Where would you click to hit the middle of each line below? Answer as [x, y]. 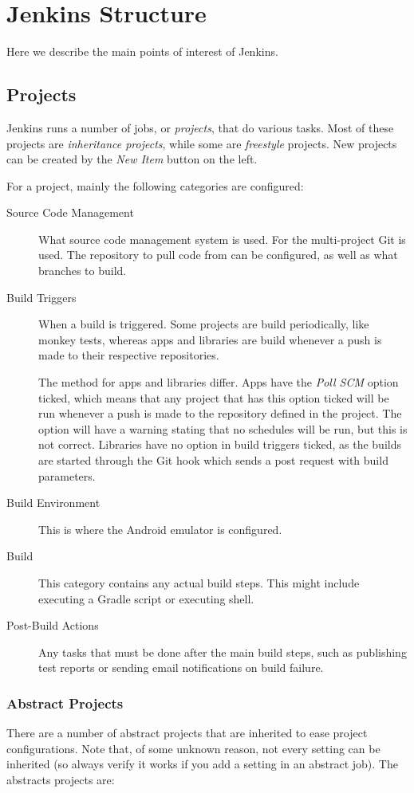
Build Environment [53, 502]
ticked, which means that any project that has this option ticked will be [214, 397]
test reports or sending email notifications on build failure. [181, 667]
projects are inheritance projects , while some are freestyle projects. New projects [202, 143]
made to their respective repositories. [129, 355]
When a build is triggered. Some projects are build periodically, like [204, 324]
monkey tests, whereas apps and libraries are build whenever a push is [210, 339]
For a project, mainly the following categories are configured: [155, 185]
